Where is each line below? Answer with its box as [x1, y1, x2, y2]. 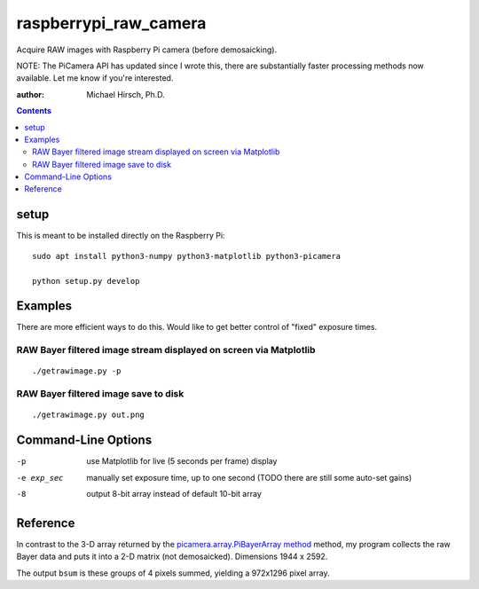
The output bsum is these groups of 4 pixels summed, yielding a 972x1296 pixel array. [16, 568, 330, 578]
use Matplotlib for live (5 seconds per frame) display [86, 456, 278, 467]
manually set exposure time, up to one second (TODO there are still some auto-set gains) [86, 472, 412, 483]
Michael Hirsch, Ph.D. [86, 89, 166, 99]
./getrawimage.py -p [32, 366, 122, 376]
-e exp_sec [16, 473, 64, 483]
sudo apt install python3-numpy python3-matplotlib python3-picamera [32, 251, 342, 261]
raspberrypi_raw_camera [16, 13, 207, 33]
